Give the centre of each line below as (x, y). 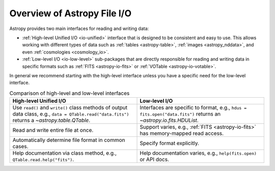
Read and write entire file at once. (53, 130)
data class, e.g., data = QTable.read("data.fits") (71, 114)
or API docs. (154, 159)
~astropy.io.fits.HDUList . (169, 121)
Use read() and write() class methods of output (70, 108)
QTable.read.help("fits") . (43, 159)
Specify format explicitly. (170, 144)
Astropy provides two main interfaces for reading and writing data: (79, 28)
